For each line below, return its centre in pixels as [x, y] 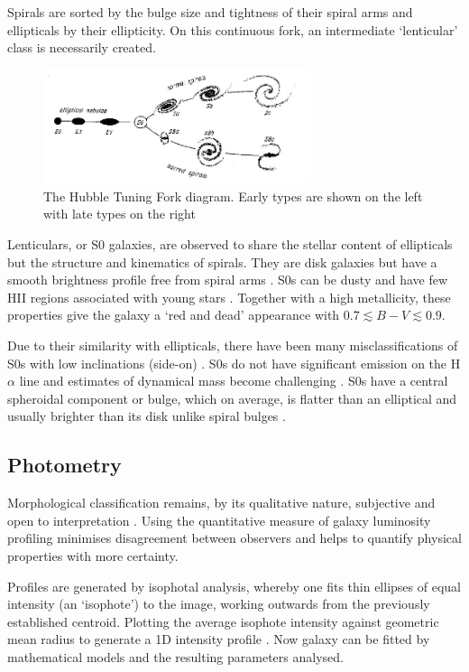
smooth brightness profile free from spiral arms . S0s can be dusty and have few [228, 280]
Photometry [64, 465]
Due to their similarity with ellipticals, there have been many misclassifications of [233, 345]
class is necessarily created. [82, 47]
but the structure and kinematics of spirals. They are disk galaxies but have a [222, 261]
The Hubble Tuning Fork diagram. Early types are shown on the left [233, 196]
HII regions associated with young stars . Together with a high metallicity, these [229, 297]
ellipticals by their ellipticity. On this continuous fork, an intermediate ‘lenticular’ [233, 29]
